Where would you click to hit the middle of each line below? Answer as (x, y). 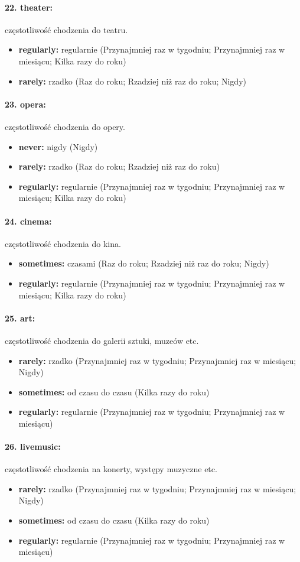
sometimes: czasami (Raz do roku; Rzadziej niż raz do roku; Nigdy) (144, 263)
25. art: (20, 318)
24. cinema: (28, 221)
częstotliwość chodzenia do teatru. (66, 29)
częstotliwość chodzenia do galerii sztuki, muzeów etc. (102, 340)
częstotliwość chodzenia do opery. (65, 126)
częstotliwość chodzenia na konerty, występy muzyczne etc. (111, 469)
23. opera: (25, 104)
